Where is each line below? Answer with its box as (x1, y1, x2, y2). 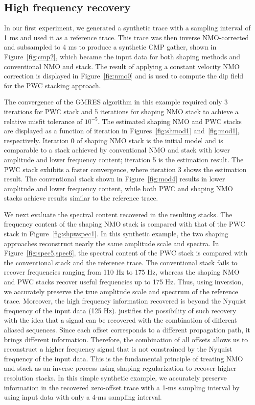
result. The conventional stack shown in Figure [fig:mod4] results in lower (4, 174, 225, 184)
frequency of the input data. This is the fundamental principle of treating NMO (4, 353, 243, 363)
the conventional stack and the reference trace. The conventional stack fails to (4, 257, 238, 267)
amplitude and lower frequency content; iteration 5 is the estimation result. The (4, 154, 244, 164)
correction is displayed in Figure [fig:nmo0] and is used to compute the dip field (4, 71, 244, 81)
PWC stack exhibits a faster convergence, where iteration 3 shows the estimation (4, 164, 247, 174)
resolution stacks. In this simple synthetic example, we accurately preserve (4, 372, 227, 382)
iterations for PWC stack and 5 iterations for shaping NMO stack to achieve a (4, 106, 239, 116)
